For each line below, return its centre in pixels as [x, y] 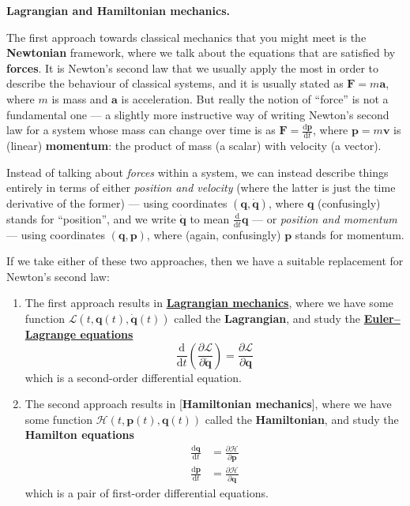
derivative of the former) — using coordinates [117, 202]
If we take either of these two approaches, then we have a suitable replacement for [205, 261]
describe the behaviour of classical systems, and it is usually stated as [175, 83]
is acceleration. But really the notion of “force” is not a [255, 98]
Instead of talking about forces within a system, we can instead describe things [197, 172]
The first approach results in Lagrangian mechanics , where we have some [209, 303]
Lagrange [51, 334]
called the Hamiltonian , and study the [302, 419]
